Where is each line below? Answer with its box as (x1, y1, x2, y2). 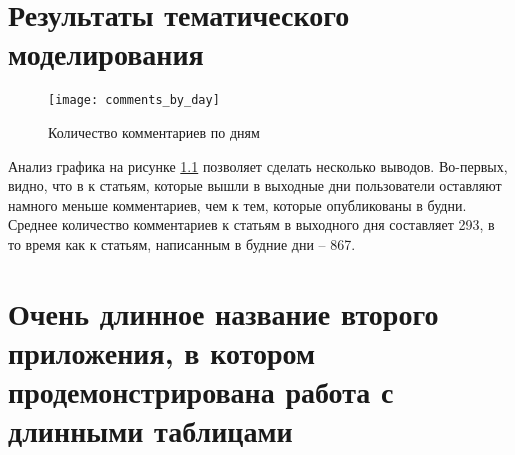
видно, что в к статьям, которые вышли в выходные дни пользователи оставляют (8, 175, 502, 196)
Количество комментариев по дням (48, 121, 260, 142)
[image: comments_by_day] (48, 93, 220, 108)
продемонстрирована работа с (8, 371, 394, 412)
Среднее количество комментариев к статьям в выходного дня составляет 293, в (8, 214, 495, 235)
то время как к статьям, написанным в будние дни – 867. (8, 233, 356, 254)
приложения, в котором (8, 331, 316, 372)
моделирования (8, 33, 204, 74)
